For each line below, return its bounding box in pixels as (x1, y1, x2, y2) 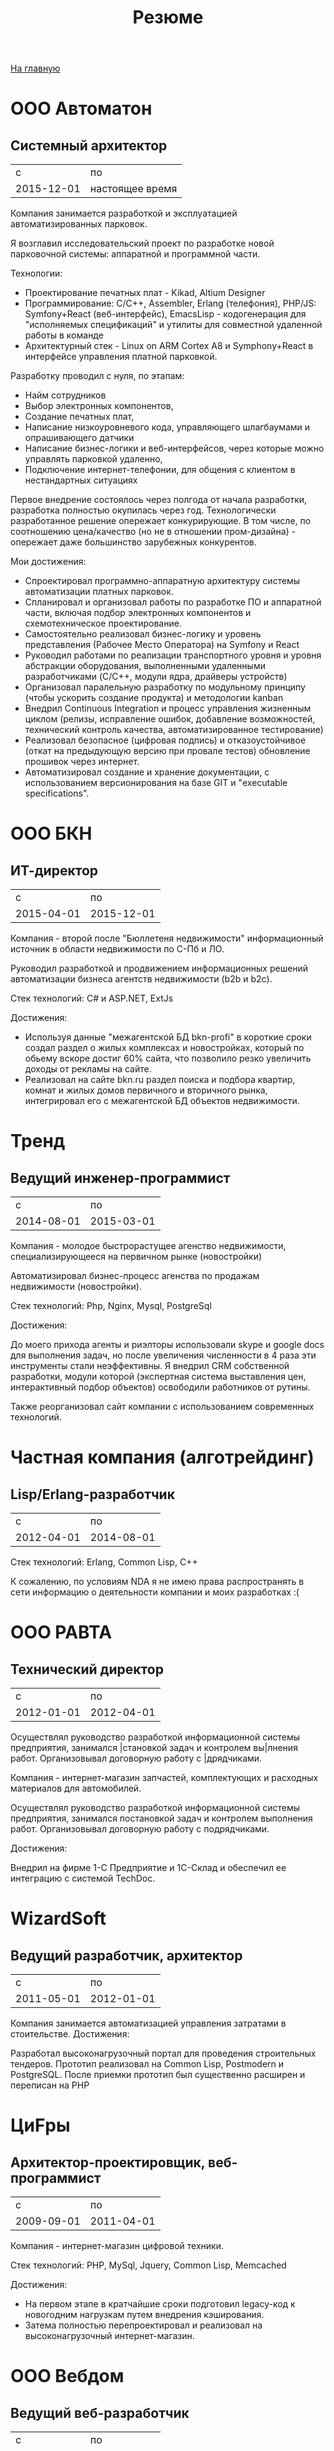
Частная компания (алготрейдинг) (10, 1446, 315, 1469)
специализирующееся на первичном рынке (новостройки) (10, 1251, 263, 1263)
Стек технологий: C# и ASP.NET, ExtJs (10, 992, 174, 1005)
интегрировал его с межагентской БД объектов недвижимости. (24, 1095, 300, 1107)
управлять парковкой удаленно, (24, 453, 163, 465)
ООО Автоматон (10, 97, 153, 120)
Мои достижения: (10, 556, 87, 568)
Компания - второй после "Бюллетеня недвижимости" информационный (10, 932, 324, 945)
